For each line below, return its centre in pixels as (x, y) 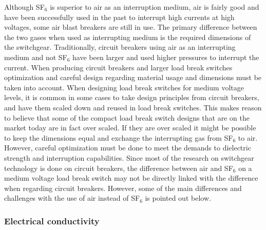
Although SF (24, 7)
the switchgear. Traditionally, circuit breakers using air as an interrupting (120, 47)
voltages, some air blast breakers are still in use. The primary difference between (131, 27)
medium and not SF (36, 57)
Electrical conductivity (52, 221)
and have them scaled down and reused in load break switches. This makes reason (133, 107)
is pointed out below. (178, 198)
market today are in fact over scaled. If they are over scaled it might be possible (130, 128)
